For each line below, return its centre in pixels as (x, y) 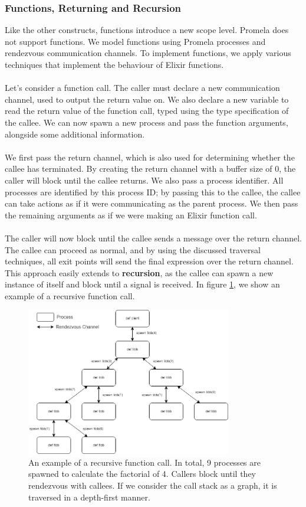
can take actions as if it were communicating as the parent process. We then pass (152, 203)
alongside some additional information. (75, 134)
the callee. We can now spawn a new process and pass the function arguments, (147, 122)
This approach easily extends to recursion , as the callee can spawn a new (139, 272)
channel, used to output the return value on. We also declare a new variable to (147, 99)
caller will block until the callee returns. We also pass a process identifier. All (144, 180)
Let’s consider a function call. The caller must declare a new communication (142, 88)
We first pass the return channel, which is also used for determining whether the (150, 157)
